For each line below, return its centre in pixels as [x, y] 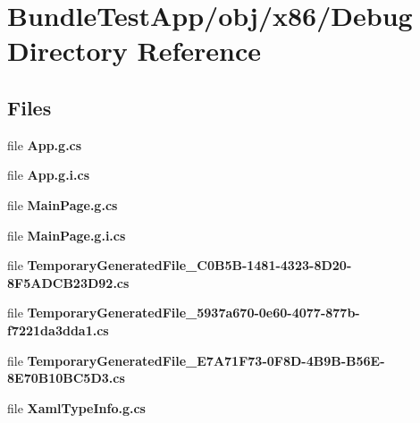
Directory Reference [134, 51]
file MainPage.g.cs [63, 204]
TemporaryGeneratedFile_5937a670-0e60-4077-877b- [193, 313]
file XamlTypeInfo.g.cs [76, 407]
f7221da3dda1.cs [58, 330]
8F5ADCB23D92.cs [68, 282]
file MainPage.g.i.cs [67, 235]
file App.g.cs [45, 144]
